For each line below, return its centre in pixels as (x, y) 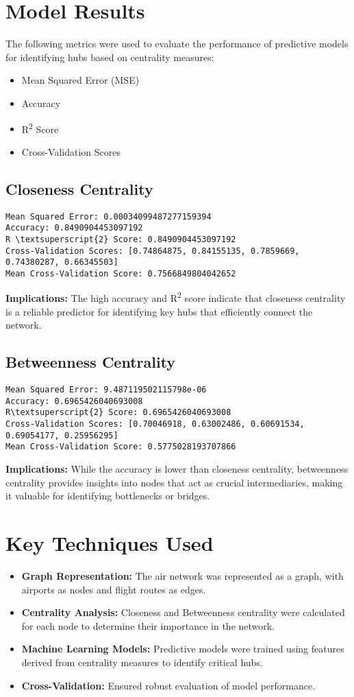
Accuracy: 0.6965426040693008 (74, 401)
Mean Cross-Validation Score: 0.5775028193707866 (121, 447)
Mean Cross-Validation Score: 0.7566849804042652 (121, 273)
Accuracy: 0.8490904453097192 (74, 228)
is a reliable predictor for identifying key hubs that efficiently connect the (159, 311)
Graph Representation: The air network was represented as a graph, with (182, 575)
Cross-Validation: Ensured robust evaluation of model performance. (168, 685)
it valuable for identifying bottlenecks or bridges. (108, 496)
